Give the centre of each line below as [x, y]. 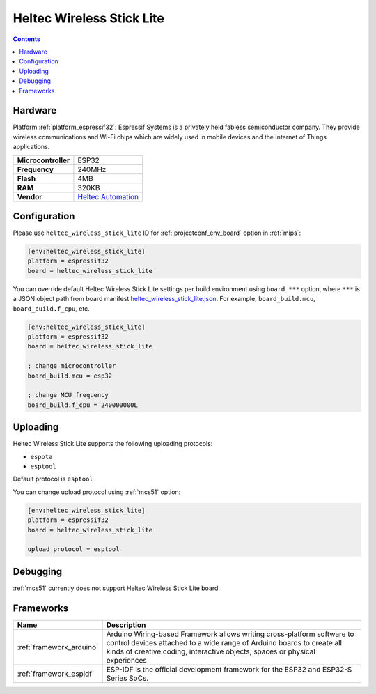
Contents [27, 39]
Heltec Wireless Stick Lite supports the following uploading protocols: [113, 444]
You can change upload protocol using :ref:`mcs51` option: [97, 492]
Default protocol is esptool [53, 479]
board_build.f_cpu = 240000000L [83, 405]
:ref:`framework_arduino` [58, 647]
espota [41, 457]
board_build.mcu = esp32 [70, 376]
